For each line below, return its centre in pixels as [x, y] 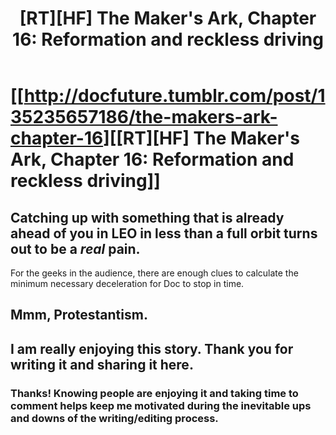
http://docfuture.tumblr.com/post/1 [174, 96]
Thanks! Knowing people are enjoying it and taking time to [154, 393]
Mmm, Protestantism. [79, 315]
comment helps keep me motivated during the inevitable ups [161, 405]
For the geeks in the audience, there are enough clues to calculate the [154, 273]
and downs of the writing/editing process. [114, 418]
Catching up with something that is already [147, 217]
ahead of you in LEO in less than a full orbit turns [164, 233]
